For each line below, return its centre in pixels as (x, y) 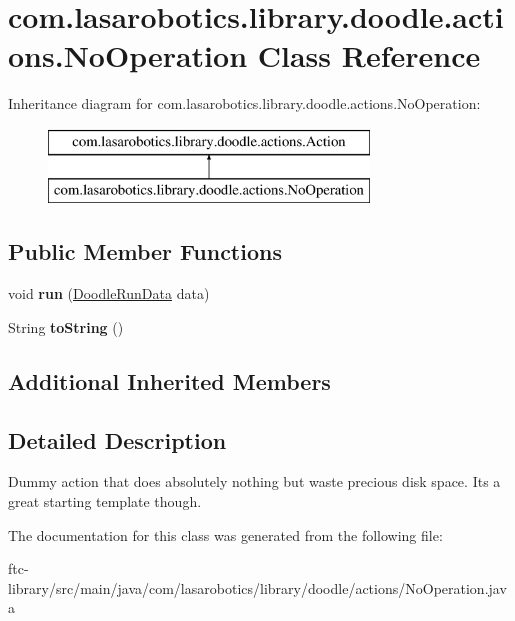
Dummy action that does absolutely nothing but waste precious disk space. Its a (254, 481)
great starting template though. (105, 501)
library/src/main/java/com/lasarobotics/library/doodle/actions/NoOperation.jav (257, 587)
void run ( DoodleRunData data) (109, 293)
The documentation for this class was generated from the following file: (225, 534)
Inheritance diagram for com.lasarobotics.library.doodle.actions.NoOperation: (244, 103)
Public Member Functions (145, 251)
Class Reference (369, 55)
